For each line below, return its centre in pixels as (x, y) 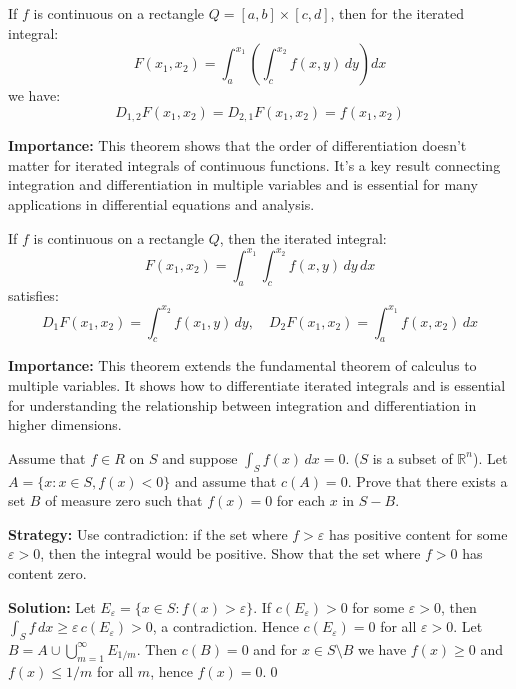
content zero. (47, 572)
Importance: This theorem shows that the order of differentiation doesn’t (237, 145)
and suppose (200, 457)
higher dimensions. (65, 424)
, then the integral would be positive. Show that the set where (230, 553)
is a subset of (412, 457)
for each (301, 500)
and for (275, 648)
